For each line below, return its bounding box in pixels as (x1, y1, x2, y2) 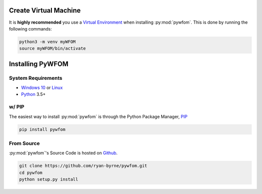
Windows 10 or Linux (21, 85, 63, 90)
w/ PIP (9, 104, 24, 110)
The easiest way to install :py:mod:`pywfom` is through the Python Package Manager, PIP (9, 114, 188, 119)
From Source (9, 140, 40, 147)
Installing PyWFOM (9, 60, 69, 68)
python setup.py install (19, 177, 79, 182)
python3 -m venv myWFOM (19, 39, 76, 45)
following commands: (9, 26, 52, 31)
